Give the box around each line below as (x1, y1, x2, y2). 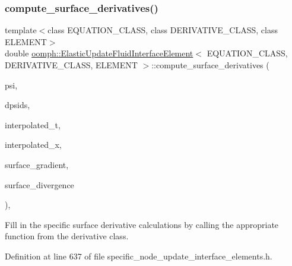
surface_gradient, (5, 158, 69, 170)
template (5, 24, 37, 36)
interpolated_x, (5, 138, 62, 151)
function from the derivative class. (5, 230, 129, 242)
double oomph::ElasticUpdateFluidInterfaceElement (5, 47, 193, 59)
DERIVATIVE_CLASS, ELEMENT (5, 59, 138, 71)
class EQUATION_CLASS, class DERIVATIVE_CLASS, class (47, 24, 278, 36)
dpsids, (5, 99, 30, 111)
